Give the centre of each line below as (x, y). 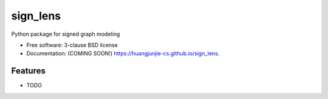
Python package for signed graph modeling (66, 34)
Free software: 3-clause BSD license (72, 45)
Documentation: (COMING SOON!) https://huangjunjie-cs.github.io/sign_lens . (123, 53)
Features (28, 71)
